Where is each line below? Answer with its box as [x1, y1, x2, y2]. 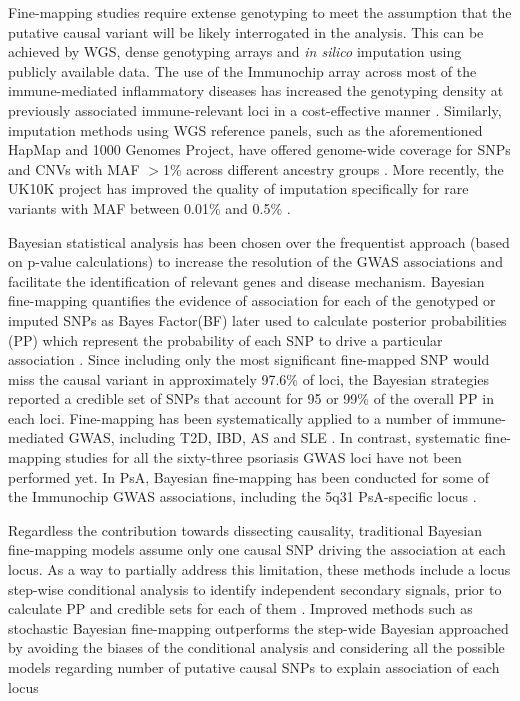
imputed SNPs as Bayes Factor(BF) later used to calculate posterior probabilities [8, 309, 507, 330]
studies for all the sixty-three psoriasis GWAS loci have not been [65, 447, 462, 468]
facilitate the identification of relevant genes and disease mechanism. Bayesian [8, 270, 485, 291]
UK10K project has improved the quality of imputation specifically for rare [8, 178, 469, 199]
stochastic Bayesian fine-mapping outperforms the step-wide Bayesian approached [8, 617, 509, 638]
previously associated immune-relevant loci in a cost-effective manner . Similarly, [8, 99, 502, 120]
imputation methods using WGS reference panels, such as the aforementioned [8, 119, 483, 140]
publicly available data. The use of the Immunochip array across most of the [8, 60, 477, 81]
